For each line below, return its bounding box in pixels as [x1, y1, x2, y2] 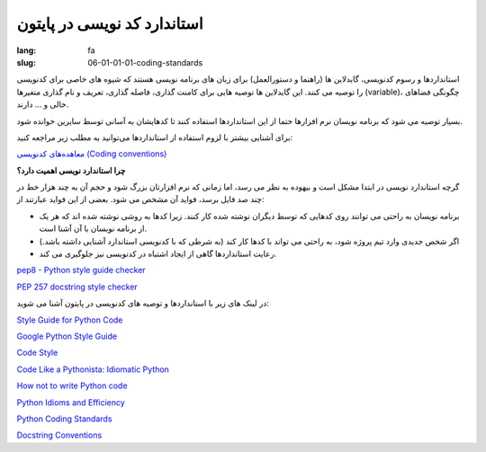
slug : [16, 57, 36, 67]
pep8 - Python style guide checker [16, 265, 146, 276]
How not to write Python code [16, 380, 128, 391]
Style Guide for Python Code [16, 315, 123, 325]
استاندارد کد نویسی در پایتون [16, 13, 203, 33]
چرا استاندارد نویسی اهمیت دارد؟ [16, 164, 126, 175]
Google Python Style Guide [16, 331, 117, 341]
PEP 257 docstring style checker [16, 281, 139, 292]
